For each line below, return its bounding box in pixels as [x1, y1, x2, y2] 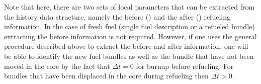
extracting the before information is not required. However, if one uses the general [4, 31, 257, 41]
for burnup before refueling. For [136, 60, 234, 71]
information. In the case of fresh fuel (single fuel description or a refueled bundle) [4, 21, 255, 32]
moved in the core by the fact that [4, 60, 110, 71]
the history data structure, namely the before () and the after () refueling [4, 11, 230, 22]
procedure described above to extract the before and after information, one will [4, 41, 248, 51]
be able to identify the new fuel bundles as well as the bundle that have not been [4, 50, 254, 61]
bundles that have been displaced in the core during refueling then [4, 70, 209, 81]
